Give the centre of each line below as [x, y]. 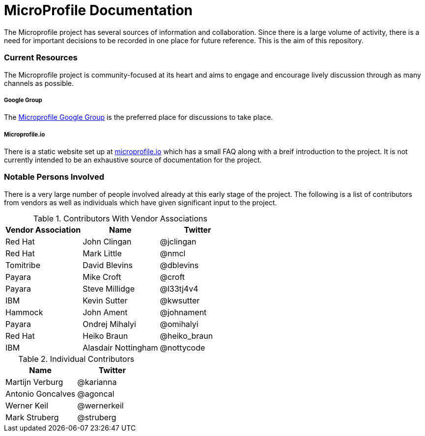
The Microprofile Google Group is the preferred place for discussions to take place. [139, 117]
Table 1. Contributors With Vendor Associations [120, 218]
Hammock [24, 312]
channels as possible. [39, 83]
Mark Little [102, 253]
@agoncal [96, 394]
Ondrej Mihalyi [109, 324]
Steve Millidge [109, 288]
